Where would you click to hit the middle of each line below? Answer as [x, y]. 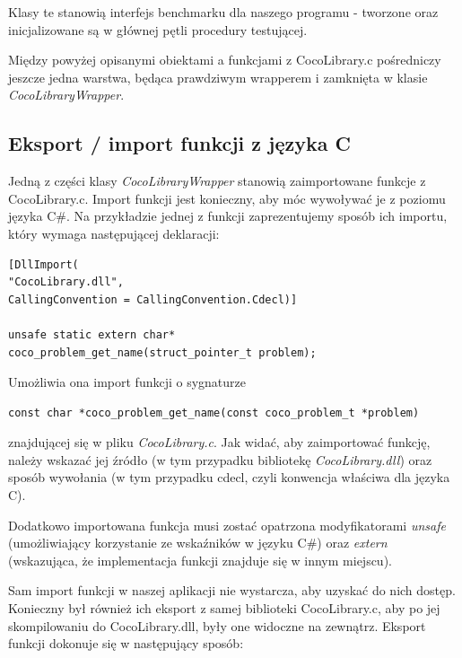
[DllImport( [44, 264]
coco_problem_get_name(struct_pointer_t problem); [162, 352]
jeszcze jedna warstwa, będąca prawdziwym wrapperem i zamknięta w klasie [218, 77]
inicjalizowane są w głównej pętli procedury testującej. [158, 29]
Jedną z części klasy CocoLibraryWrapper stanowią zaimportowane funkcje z [217, 181]
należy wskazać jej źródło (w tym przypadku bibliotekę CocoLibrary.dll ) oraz [220, 459]
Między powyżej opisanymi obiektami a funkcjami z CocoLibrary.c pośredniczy [225, 60]
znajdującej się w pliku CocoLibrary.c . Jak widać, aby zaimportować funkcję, [219, 442]
